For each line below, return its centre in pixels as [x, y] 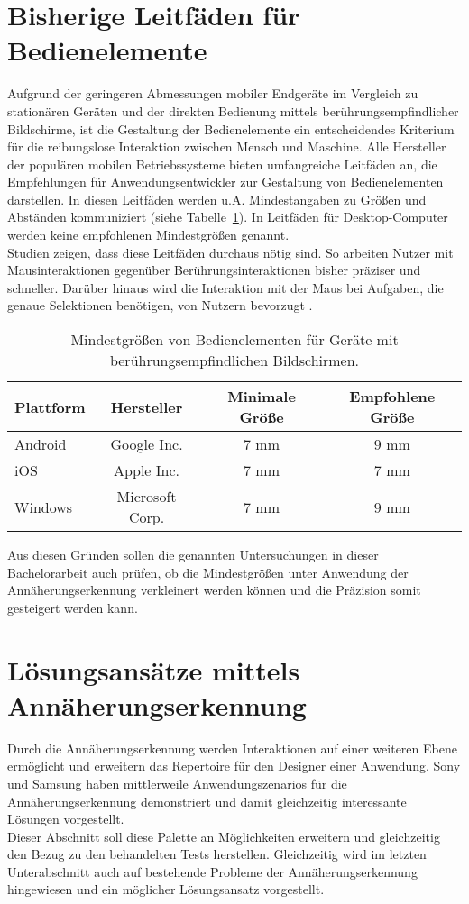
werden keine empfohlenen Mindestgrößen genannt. [148, 235]
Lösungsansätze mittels [154, 669]
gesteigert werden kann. [73, 607]
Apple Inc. [147, 470]
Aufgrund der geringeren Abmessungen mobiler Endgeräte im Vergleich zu [213, 93]
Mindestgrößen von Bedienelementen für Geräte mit [234, 340]
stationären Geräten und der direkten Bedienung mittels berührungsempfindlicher [233, 110]
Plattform [50, 406]
